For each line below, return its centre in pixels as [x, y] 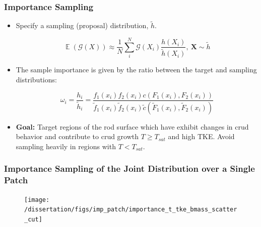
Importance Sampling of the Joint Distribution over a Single [129, 168]
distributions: [36, 80]
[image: [37, 200]
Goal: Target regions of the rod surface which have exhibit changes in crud [132, 126]
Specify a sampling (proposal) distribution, [82, 25]
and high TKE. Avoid [201, 136]
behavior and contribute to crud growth [77, 136]
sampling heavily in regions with [66, 146]
